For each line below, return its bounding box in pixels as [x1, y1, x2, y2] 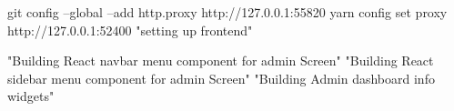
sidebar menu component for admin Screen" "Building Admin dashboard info [7, 68, 435, 87]
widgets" [7, 86, 55, 106]
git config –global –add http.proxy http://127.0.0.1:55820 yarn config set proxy [7, 3, 448, 21]
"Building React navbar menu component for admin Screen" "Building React [7, 51, 434, 70]
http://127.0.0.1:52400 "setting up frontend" [7, 20, 253, 39]
